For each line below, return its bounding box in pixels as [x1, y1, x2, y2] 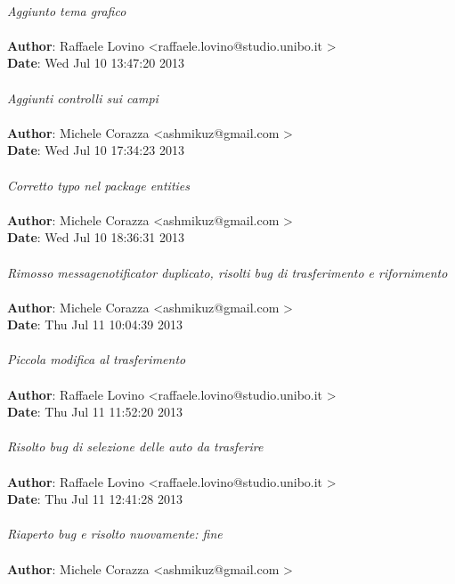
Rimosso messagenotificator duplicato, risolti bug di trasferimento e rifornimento [7, 263, 448, 281]
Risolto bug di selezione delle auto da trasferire [7, 437, 264, 456]
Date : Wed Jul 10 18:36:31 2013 [7, 228, 184, 247]
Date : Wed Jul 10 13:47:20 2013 [7, 53, 184, 72]
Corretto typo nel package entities [7, 175, 191, 194]
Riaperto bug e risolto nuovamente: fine [7, 524, 223, 543]
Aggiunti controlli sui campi [7, 88, 158, 107]
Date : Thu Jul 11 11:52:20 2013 [7, 402, 183, 421]
